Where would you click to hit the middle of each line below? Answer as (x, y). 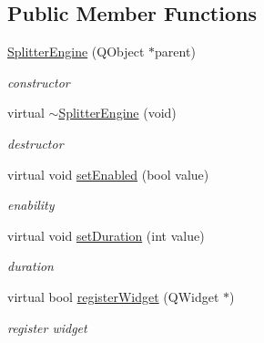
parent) (175, 52)
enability (31, 205)
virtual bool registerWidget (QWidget (113, 296)
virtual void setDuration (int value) (106, 235)
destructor (36, 143)
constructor (39, 82)
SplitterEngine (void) (117, 113)
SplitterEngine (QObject (76, 52)
